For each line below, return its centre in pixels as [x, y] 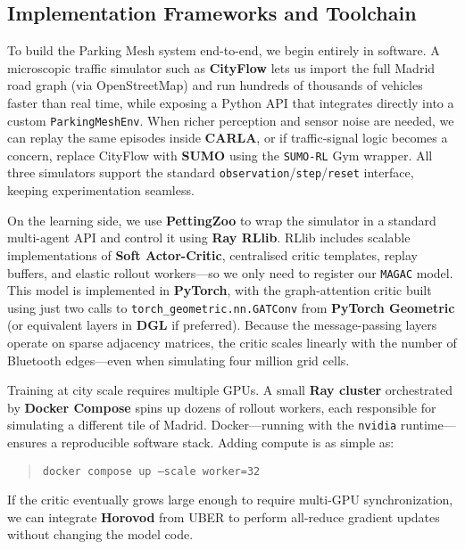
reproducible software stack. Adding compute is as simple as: [228, 442]
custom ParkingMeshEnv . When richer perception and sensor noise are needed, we [231, 120]
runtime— [428, 425]
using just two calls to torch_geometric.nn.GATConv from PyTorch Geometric [231, 307]
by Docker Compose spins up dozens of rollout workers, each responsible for [222, 407]
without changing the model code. [100, 534]
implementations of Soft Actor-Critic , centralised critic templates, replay [212, 254]
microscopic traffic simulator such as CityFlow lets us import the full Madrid [221, 67]
